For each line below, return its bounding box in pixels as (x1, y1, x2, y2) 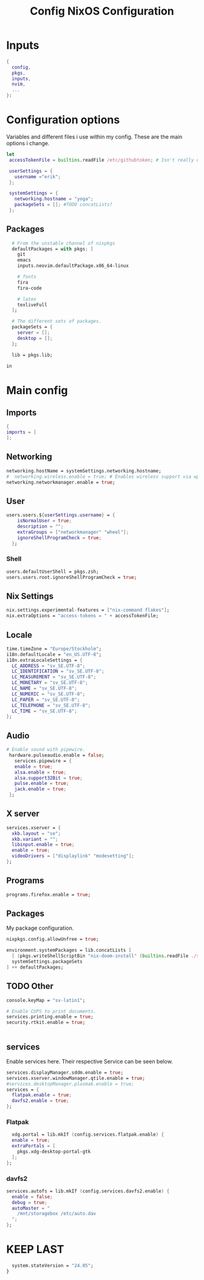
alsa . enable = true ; (14, 769, 67, 775)
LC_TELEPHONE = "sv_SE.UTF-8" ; (12, 702, 91, 708)
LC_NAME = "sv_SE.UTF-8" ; (12, 685, 78, 691)
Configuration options (6, 113, 120, 127)
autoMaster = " (12, 1205, 50, 1211)
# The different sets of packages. (12, 318, 102, 325)
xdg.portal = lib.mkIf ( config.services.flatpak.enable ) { (12, 1132, 165, 1138)
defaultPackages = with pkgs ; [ (12, 246, 94, 252)
